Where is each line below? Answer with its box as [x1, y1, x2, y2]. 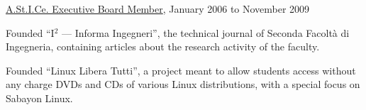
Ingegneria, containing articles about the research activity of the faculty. [6, 39, 320, 54]
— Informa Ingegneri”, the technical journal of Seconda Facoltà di [62, 25, 350, 40]
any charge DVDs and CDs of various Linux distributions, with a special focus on [6, 77, 360, 92]
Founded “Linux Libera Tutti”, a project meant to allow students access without [6, 62, 356, 77]
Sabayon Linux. [6, 90, 73, 105]
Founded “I [6, 25, 55, 40]
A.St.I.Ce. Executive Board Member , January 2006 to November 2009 [6, 1, 310, 16]
